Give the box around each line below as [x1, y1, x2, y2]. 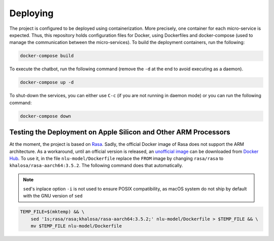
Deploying [9, 8, 54, 19]
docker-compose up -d [20, 79, 74, 86]
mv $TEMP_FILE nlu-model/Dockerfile [30, 223, 122, 229]
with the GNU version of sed [23, 193, 83, 199]
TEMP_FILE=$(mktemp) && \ [20, 209, 85, 215]
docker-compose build [20, 53, 74, 59]
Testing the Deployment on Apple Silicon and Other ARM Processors [9, 128, 230, 137]
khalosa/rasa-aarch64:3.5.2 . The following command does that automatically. [9, 163, 183, 169]
